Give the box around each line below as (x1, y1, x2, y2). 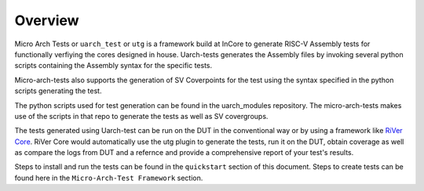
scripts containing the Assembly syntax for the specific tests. (14, 61, 213, 70)
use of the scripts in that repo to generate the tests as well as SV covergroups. (14, 111, 269, 121)
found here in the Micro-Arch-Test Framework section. (14, 173, 203, 182)
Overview (14, 12, 79, 29)
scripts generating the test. (14, 86, 102, 95)
